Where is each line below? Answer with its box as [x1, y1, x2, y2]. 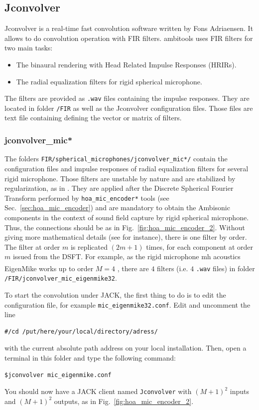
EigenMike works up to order [4, 263, 94, 273]
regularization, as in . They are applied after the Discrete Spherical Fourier [4, 183, 234, 193]
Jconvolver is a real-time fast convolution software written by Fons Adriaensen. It [4, 23, 254, 33]
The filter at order [4, 241, 60, 252]
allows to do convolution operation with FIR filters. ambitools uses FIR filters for [4, 32, 253, 43]
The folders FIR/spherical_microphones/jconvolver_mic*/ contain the [4, 153, 228, 164]
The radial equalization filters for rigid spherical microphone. [16, 76, 202, 86]
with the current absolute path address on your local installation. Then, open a [4, 343, 247, 353]
